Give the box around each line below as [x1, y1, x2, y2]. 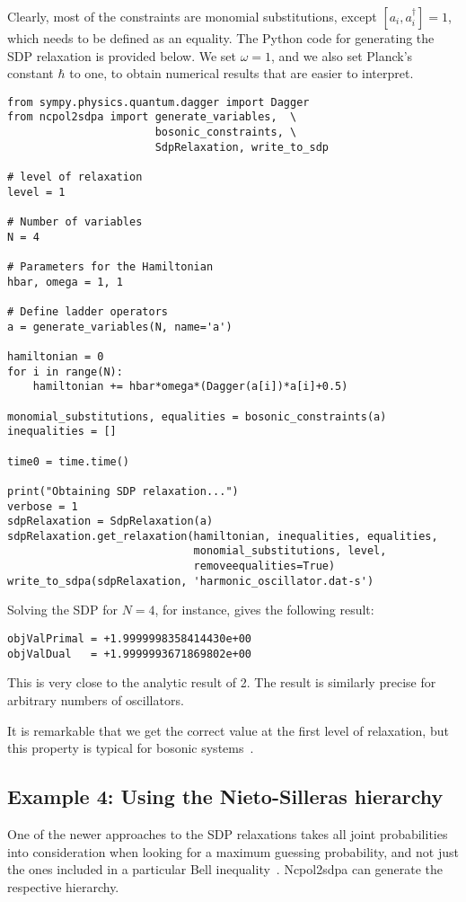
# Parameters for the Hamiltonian [7, 261, 214, 273]
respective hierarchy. [7, 877, 119, 896]
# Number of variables [7, 216, 143, 229]
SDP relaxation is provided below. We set [7, 46, 236, 65]
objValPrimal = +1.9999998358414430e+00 [7, 632, 252, 646]
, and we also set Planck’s [271, 46, 413, 65]
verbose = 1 [7, 500, 78, 513]
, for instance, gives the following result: [154, 600, 374, 619]
